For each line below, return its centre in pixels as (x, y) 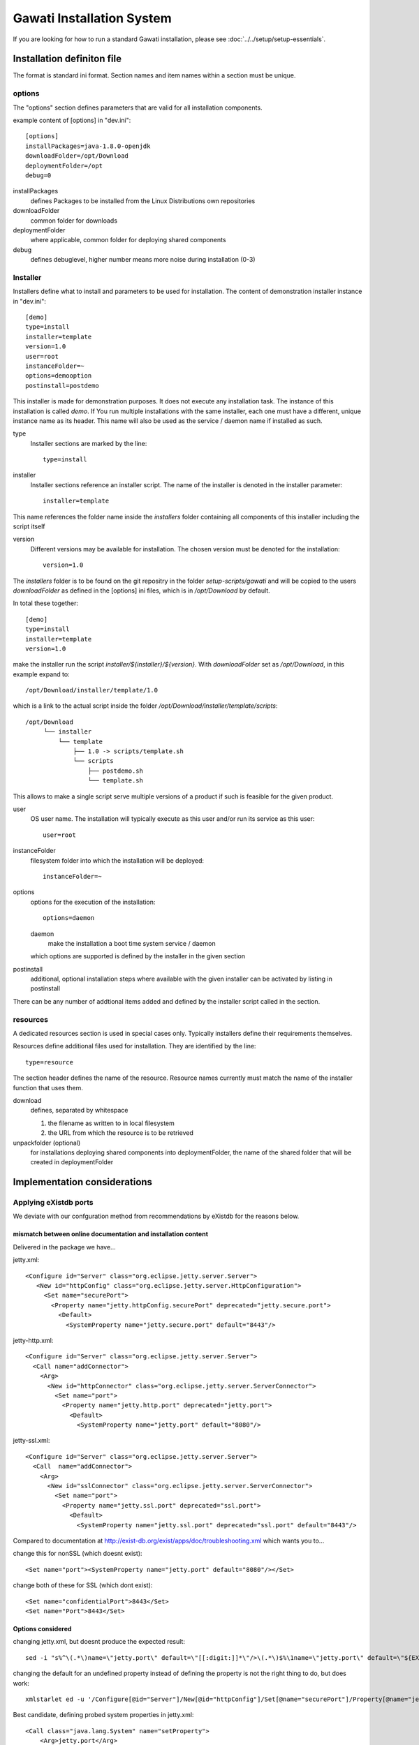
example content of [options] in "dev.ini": (72, 120)
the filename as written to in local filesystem (111, 1123)
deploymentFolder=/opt (64, 165)
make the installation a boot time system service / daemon (132, 943)
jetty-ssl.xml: (31, 1441)
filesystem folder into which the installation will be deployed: (117, 860)
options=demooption (59, 376)
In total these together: (46, 603)
